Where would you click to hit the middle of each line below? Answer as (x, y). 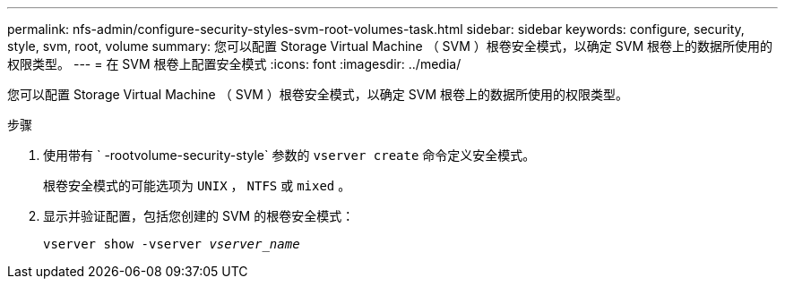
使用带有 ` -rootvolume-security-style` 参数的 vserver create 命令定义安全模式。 (289, 155)
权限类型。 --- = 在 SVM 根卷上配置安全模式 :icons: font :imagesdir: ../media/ (234, 64)
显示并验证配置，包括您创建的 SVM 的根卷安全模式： (199, 216)
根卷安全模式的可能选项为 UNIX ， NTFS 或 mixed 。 (197, 185)
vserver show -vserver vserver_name (172, 244)
